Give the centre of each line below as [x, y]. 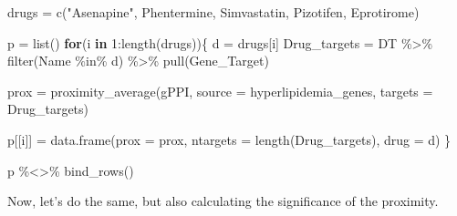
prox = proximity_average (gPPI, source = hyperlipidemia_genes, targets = [220, 91]
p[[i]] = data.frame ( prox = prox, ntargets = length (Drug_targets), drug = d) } [229, 139]
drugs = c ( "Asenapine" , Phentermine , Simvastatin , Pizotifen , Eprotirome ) [213, 12]
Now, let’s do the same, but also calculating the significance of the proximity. [223, 201]
